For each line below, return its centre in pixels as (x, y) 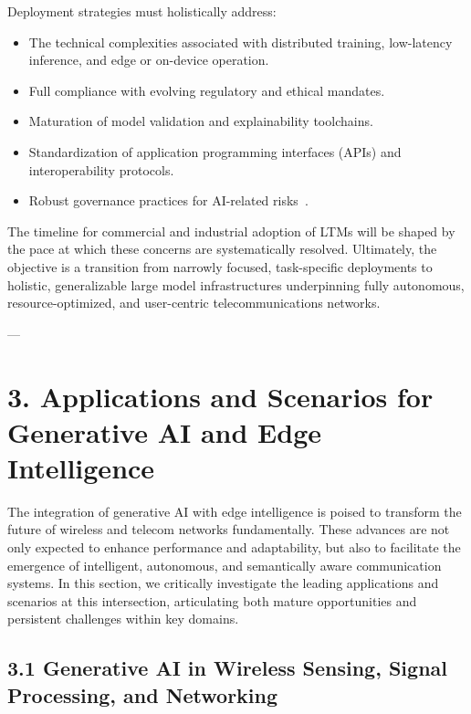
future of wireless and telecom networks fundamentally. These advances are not (229, 529)
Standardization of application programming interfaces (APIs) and (215, 151)
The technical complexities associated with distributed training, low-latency (241, 42)
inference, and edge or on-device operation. (149, 60)
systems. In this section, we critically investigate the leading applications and (223, 583)
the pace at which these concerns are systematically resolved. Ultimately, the (222, 249)
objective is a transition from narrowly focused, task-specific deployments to (220, 266)
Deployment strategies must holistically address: (142, 11)
